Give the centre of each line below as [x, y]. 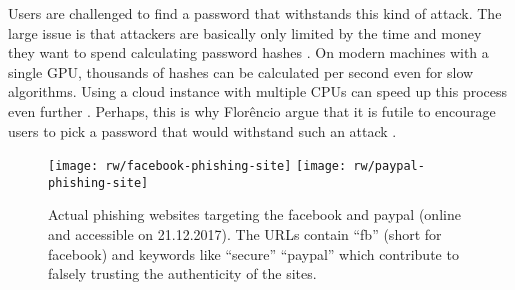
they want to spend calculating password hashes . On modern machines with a [248, 52]
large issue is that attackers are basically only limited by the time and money [245, 32]
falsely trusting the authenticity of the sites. [182, 273]
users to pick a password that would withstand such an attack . [202, 130]
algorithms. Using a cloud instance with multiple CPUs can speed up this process [258, 91]
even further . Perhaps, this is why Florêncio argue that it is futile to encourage [252, 110]
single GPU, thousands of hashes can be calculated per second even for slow [241, 71]
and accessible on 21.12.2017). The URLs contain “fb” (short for [245, 234]
